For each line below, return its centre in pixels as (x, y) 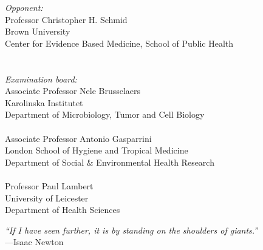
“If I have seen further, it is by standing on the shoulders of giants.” (131, 230)
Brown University (38, 31)
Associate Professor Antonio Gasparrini (78, 138)
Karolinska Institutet (44, 102)
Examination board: (41, 79)
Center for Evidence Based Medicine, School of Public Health (119, 43)
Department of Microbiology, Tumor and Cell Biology (105, 114)
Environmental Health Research (155, 162)
